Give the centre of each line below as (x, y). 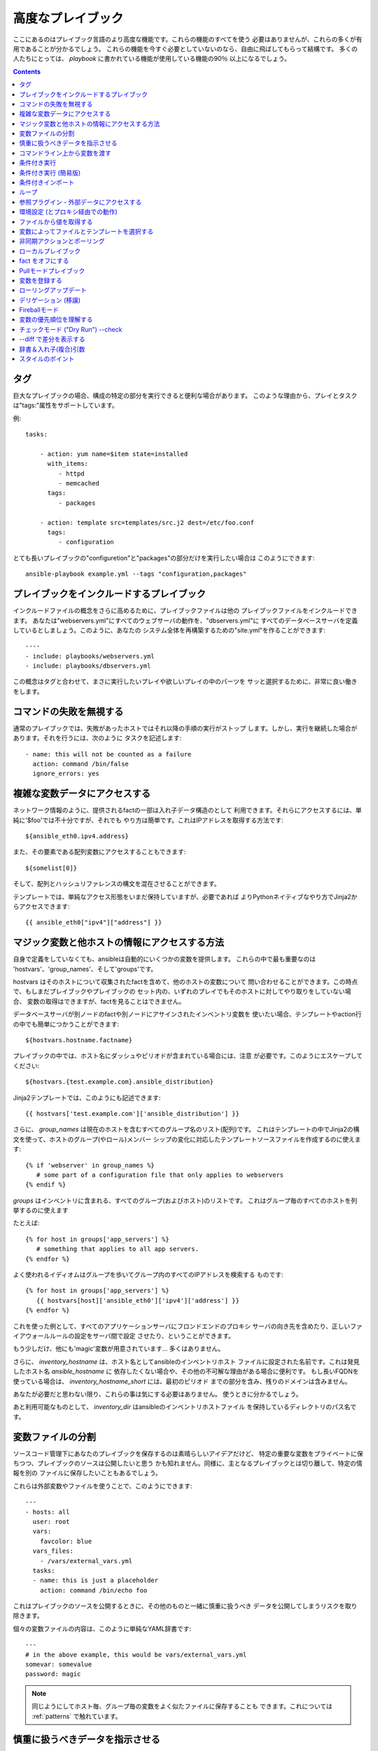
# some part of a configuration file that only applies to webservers (160, 1175)
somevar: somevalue (59, 1665)
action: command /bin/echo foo (93, 1590)
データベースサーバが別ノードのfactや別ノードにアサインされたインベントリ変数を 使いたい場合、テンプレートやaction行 (187, 1014)
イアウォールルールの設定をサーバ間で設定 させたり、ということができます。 (124, 1336)
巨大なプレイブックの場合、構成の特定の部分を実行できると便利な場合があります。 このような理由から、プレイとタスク (185, 395)
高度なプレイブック (68, 18)
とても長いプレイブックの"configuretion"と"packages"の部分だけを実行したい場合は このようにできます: (164, 558)
